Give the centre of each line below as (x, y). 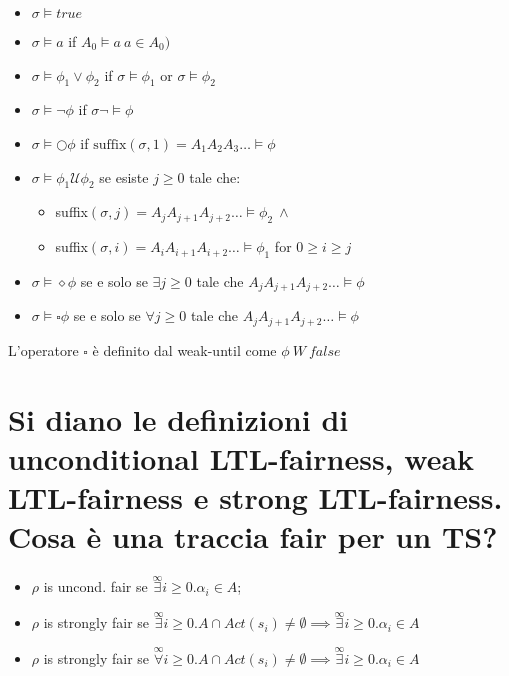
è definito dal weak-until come (184, 349)
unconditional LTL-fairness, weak (241, 457)
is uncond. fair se (95, 586)
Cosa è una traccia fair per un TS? (253, 536)
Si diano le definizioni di (178, 418)
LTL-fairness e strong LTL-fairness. (255, 497)
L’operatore (43, 349)
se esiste (124, 176)
